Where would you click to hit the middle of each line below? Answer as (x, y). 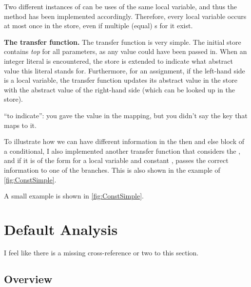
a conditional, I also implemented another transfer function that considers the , (122, 151)
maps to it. (20, 125)
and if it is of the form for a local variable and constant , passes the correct (116, 160)
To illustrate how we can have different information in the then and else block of (124, 141)
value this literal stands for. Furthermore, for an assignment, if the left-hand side (125, 70)
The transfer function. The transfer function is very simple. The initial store (123, 42)
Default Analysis (61, 229)
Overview (28, 278)
